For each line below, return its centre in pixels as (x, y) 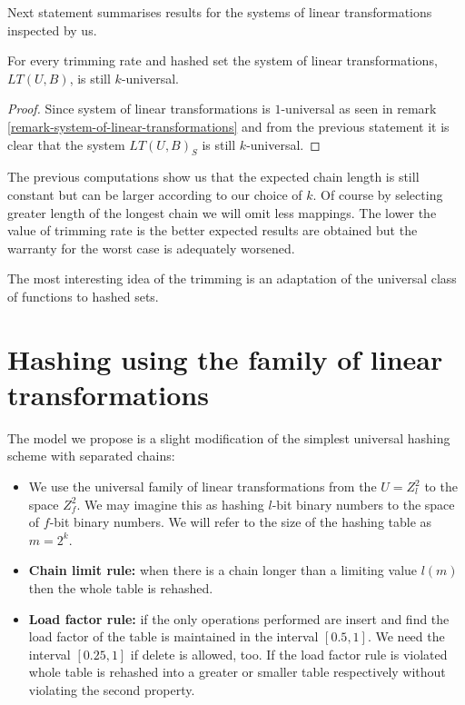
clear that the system (66, 144)
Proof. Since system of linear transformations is (139, 109)
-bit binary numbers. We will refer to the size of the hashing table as (241, 522)
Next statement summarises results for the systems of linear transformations (220, 12)
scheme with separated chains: (91, 456)
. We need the (406, 636)
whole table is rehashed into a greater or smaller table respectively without (237, 672)
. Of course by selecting (378, 194)
